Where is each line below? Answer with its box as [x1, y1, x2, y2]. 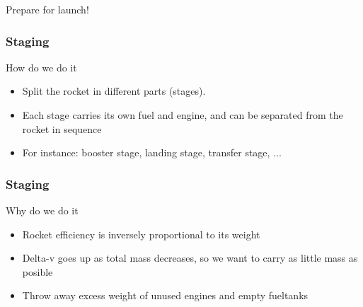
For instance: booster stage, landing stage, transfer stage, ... [22, 145, 282, 160]
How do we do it [6, 59, 77, 74]
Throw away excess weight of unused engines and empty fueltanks [22, 288, 309, 303]
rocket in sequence [22, 121, 102, 136]
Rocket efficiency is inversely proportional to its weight [22, 226, 260, 241]
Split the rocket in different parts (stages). [22, 83, 206, 98]
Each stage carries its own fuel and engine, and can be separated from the [22, 108, 343, 122]
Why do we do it [6, 203, 79, 217]
